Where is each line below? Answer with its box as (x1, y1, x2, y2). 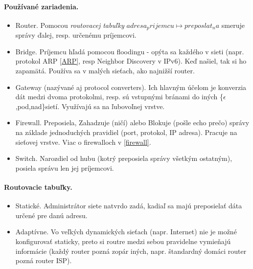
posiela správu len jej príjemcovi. (15, 162, 114, 173)
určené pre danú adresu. (15, 210, 88, 220)
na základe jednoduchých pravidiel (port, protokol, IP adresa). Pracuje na (15, 127, 237, 137)
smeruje (221, 20, 245, 30)
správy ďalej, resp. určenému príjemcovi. (15, 30, 137, 40)
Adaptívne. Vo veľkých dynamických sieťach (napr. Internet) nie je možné (15, 226, 237, 237)
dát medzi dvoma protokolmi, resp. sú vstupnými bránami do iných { (15, 91, 224, 102)
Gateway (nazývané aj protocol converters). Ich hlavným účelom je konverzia (15, 82, 247, 92)
